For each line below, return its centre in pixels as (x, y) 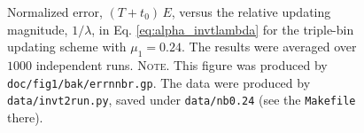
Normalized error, (55, 12)
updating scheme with (67, 47)
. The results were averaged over (269, 47)
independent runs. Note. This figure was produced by (182, 64)
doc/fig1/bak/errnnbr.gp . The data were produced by (159, 82)
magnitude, (38, 29)
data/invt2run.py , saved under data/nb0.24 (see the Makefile (182, 100)
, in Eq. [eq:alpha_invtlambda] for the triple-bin (223, 29)
